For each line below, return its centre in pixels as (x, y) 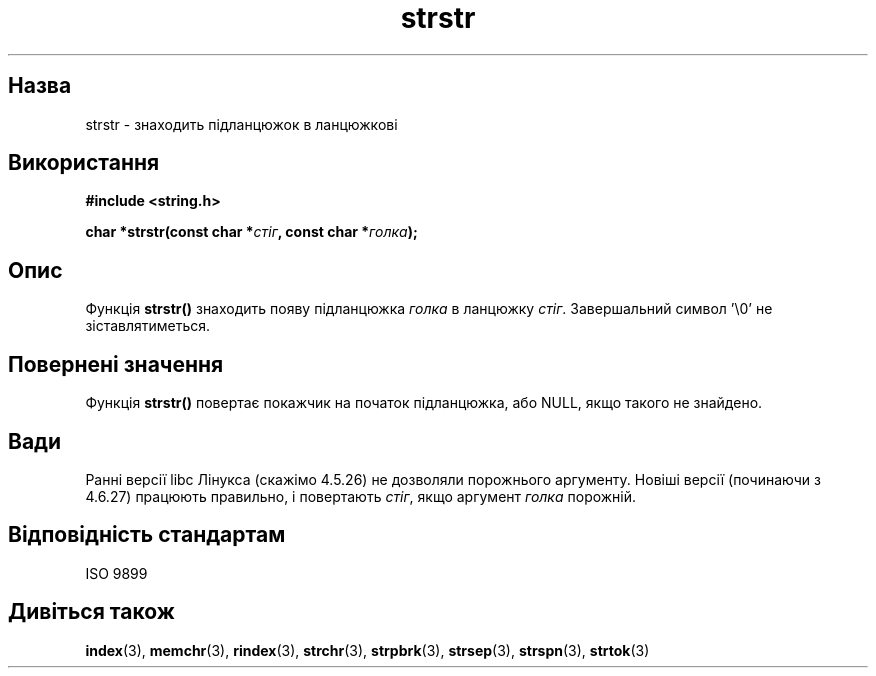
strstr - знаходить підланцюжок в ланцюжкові (241, 124)
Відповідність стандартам (147, 535)
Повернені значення (116, 364)
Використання (84, 163)
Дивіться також (91, 612)
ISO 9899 (116, 573)
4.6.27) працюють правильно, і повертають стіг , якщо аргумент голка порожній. (361, 496)
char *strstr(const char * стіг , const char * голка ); (251, 232)
